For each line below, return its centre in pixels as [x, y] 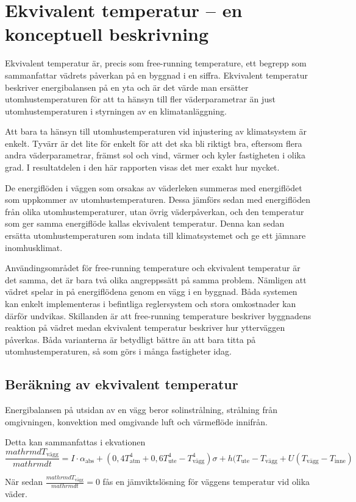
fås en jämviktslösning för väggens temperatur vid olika [206, 482]
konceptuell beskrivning [107, 34]
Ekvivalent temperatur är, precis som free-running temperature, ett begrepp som [156, 63]
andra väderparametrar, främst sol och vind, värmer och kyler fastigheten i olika [155, 155]
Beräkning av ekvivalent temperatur [122, 384]
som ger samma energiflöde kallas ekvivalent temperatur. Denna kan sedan [145, 223]
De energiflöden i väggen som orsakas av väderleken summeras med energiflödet [154, 187]
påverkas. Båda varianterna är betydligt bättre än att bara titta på [130, 339]
